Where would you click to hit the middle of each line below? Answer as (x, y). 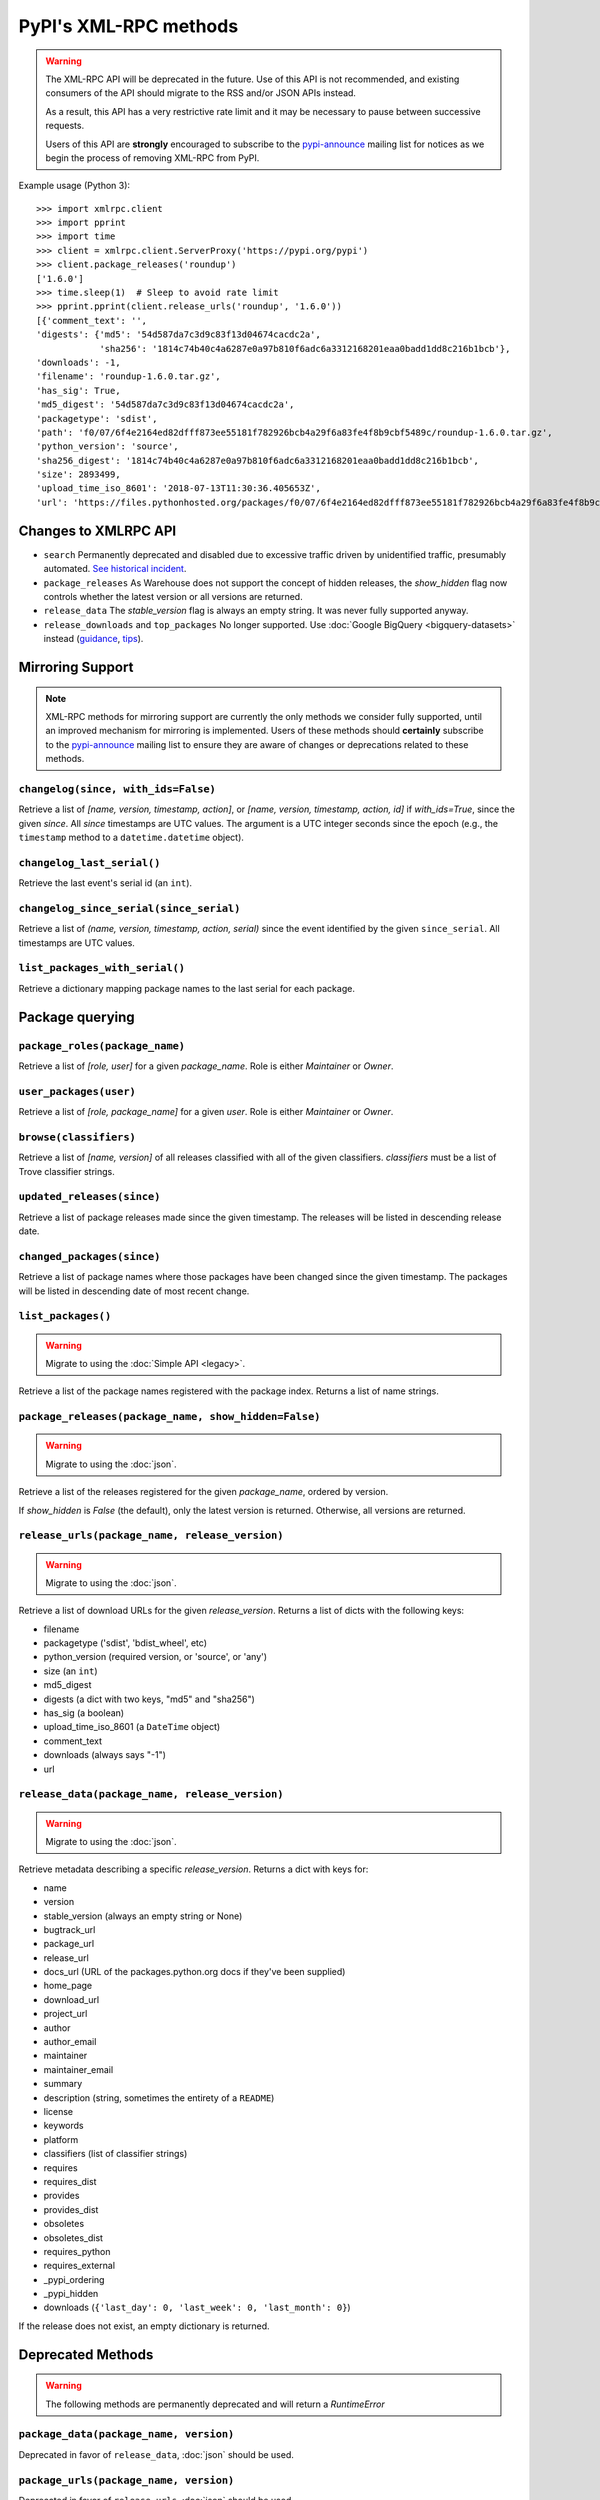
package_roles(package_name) (101, 1045)
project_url (65, 2014)
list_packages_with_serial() (101, 968)
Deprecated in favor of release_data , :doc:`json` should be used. (156, 2454)
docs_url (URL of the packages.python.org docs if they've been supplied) (194, 1972)
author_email (70, 2042)
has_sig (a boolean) (84, 1713)
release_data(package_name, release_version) (151, 1794)
